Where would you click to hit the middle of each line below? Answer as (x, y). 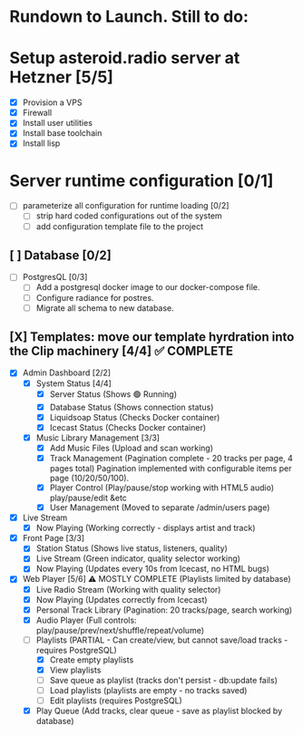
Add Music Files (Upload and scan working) (132, 448)
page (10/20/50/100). (89, 478)
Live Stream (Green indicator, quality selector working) (138, 558)
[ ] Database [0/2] (60, 255)
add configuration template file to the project (120, 226)
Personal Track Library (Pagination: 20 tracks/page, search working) (164, 610)
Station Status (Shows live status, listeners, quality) (132, 548)
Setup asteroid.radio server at (125, 58)
